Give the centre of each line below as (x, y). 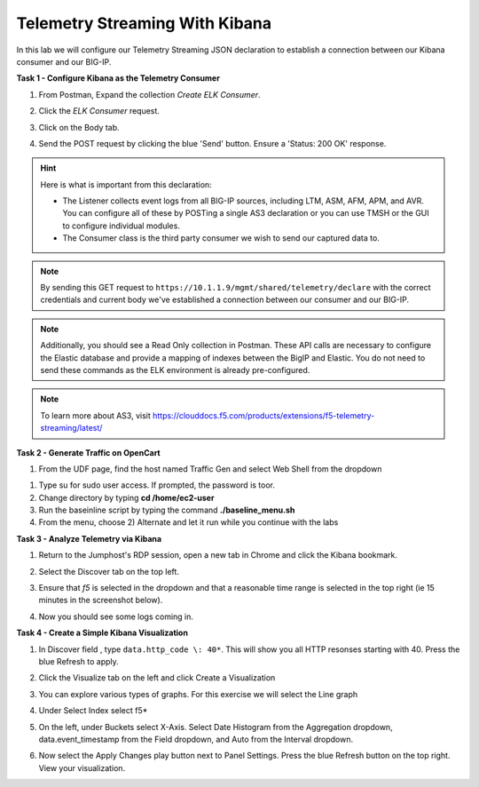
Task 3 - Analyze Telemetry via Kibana (89, 538)
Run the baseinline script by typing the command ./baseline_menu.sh (167, 510)
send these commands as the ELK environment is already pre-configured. (175, 370)
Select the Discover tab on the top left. (109, 571)
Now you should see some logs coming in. (116, 616)
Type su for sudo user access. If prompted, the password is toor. (157, 485)
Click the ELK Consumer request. (99, 111)
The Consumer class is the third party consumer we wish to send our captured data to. (221, 238)
